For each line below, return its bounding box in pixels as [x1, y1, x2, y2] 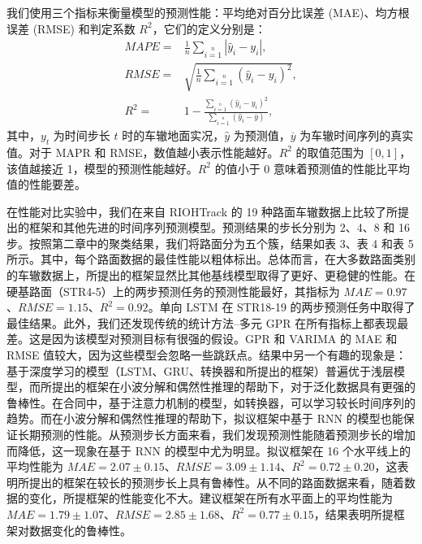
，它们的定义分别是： [152, 20, 266, 37]
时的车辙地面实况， [122, 127, 225, 144]
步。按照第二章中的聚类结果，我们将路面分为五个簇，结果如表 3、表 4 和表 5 [6, 234, 414, 251]
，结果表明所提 [313, 505, 394, 522]
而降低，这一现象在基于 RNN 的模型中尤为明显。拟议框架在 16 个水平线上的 [6, 442, 411, 459]
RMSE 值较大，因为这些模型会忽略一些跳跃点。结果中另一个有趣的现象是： [6, 346, 407, 363]
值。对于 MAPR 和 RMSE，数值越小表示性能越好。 [6, 143, 279, 160]
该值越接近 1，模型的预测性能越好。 [6, 159, 198, 176]
